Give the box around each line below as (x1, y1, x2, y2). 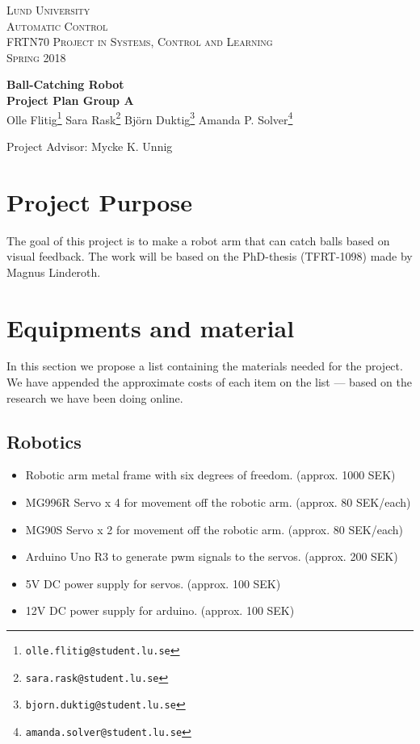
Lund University (6, 2, 90, 18)
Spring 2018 (6, 48, 66, 65)
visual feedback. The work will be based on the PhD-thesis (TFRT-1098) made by (6, 248, 413, 265)
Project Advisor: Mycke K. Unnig (6, 137, 173, 154)
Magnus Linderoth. (6, 263, 101, 280)
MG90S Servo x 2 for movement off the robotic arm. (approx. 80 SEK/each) (25, 520, 403, 537)
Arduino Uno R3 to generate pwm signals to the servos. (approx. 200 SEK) (25, 548, 398, 565)
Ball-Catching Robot (6, 76, 124, 93)
